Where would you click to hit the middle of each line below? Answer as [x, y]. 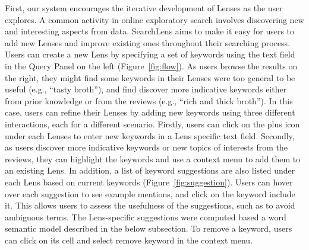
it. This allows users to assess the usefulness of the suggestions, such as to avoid [150, 205]
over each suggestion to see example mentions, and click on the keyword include [150, 193]
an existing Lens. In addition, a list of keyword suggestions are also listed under [150, 170]
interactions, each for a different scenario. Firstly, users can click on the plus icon [152, 124]
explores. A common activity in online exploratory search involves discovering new [154, 19]
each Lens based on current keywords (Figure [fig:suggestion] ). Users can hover [149, 182]
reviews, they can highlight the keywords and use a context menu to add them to [153, 158]
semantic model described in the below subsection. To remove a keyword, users [149, 228]
